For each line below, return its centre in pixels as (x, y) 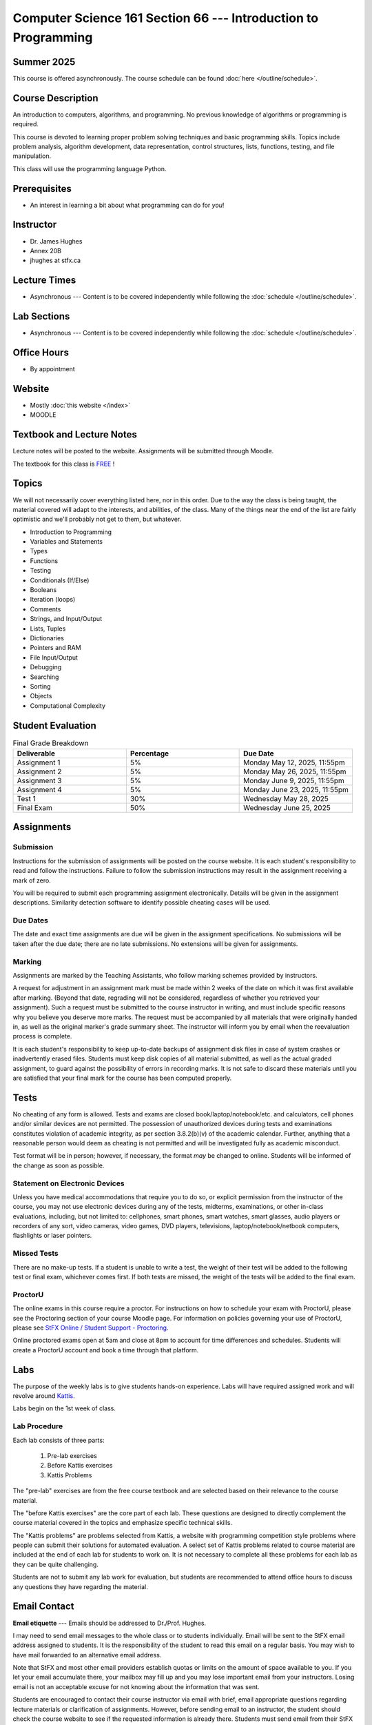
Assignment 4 (39, 790)
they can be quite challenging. (56, 1564)
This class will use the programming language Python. (90, 168)
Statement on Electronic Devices (69, 1183)
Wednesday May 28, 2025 (286, 799)
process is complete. (42, 1036)
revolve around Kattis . (44, 1396)
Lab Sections (41, 316)
